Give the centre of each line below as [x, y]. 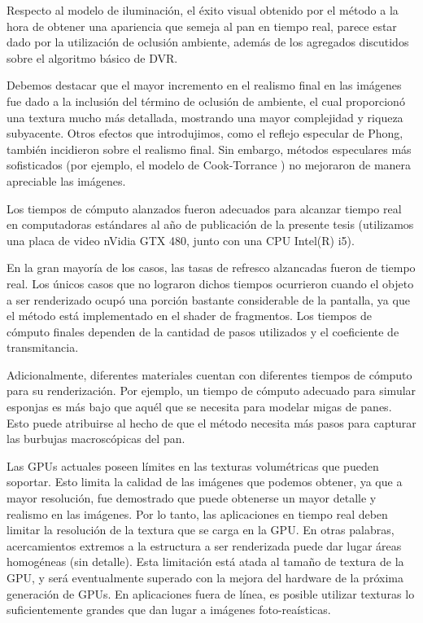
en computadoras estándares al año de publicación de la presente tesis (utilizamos [210, 224]
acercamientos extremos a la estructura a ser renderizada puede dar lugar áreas [204, 545]
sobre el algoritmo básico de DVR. [92, 57]
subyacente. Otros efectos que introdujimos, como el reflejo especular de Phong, [205, 133]
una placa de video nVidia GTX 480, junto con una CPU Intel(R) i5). [181, 240]
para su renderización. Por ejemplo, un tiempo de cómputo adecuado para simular [211, 390]
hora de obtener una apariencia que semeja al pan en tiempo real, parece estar [202, 26]
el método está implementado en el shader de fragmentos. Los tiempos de [189, 316]
